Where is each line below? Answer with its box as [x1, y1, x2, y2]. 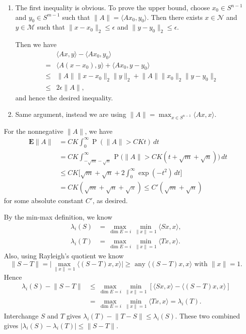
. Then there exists [147, 12, 203, 22]
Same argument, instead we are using [15, 109, 126, 119]
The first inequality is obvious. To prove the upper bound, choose [15, 2, 210, 12]
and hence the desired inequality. [15, 93, 113, 103]
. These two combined [175, 310, 240, 320]
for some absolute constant [4, 195, 83, 206]
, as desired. [92, 195, 128, 206]
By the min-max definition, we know [4, 211, 113, 222]
